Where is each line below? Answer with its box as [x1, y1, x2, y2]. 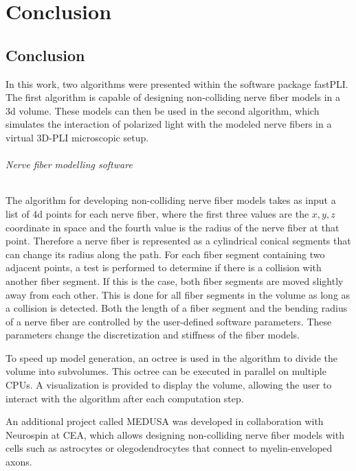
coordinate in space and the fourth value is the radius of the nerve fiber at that [5, 220, 340, 234]
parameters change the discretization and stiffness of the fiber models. [5, 328, 300, 342]
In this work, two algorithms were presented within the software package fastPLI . [5, 76, 348, 91]
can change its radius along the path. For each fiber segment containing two [5, 246, 325, 261]
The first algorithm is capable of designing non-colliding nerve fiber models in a [5, 90, 340, 104]
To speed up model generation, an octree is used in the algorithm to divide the [5, 350, 337, 365]
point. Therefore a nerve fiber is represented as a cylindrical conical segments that [5, 233, 351, 248]
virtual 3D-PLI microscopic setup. [5, 130, 149, 144]
